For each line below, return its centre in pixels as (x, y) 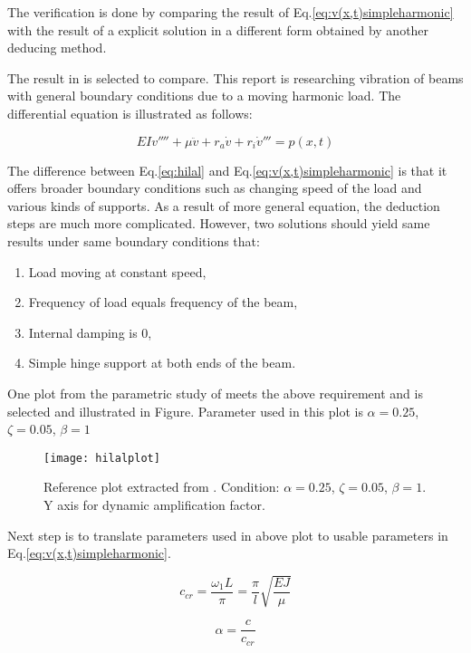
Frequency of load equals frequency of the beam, (163, 302)
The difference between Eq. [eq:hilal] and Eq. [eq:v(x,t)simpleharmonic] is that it (227, 170)
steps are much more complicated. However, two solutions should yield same (219, 223)
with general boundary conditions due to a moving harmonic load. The (204, 96)
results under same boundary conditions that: (134, 240)
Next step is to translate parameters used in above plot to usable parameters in (228, 535)
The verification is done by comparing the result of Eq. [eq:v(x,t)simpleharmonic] (231, 12)
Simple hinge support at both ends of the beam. (162, 363)
